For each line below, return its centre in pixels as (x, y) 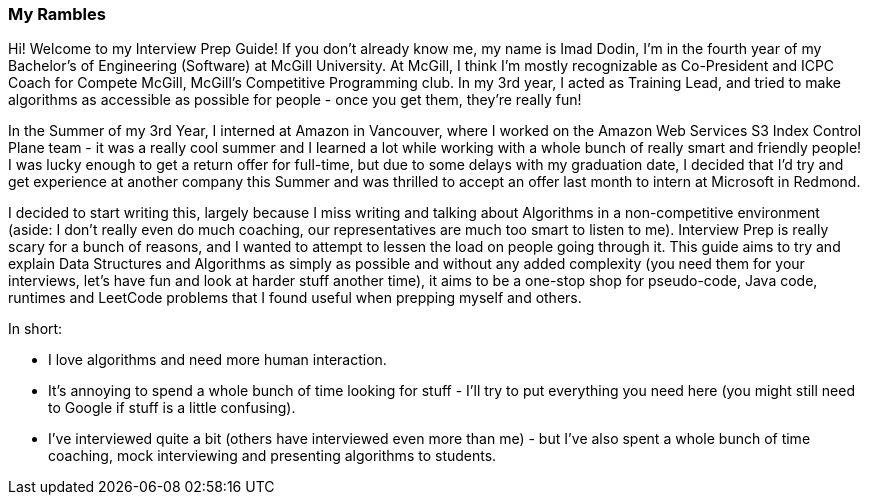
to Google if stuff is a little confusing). (172, 408)
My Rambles (57, 14)
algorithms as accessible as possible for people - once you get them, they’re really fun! (295, 100)
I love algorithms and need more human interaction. (217, 360)
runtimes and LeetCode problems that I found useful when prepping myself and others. (295, 298)
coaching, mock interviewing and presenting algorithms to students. (272, 456)
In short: (35, 329)
